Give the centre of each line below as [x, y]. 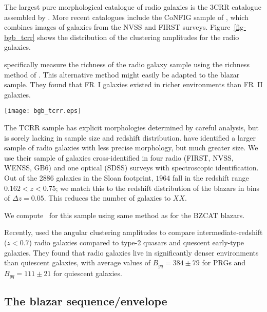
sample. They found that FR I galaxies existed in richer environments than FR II [133, 84]
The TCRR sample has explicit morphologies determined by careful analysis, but [131, 127]
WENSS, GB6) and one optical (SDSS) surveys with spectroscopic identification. [131, 168]
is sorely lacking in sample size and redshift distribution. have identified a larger [130, 137]
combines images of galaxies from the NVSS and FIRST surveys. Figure [117, 27]
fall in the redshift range [211, 177]
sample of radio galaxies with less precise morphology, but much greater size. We [131, 148]
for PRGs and [224, 262]
